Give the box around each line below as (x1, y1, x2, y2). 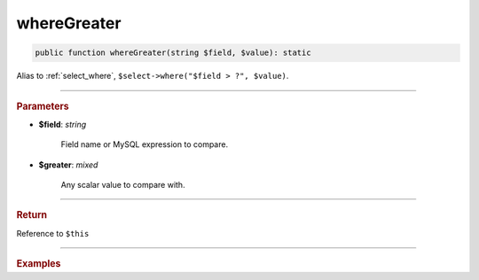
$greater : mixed (38, 159, 98, 170)
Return (16, 209, 48, 222)
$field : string (38, 119, 87, 129)
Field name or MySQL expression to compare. (60, 139, 229, 150)
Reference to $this (16, 228, 90, 238)
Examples (16, 258, 61, 269)
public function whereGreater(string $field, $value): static (35, 48, 311, 58)
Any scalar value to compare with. (60, 179, 185, 190)
